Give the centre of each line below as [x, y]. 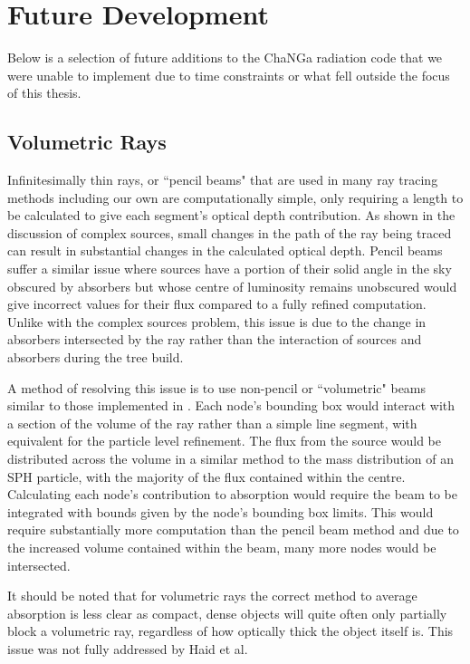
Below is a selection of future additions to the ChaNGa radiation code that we [225, 58]
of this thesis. [44, 93]
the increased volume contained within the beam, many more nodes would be [222, 547]
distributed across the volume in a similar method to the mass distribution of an [231, 459]
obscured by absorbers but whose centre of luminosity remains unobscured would [232, 286]
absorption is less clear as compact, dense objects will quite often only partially [227, 613]
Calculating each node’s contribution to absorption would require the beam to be [232, 494]
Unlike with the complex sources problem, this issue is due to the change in [217, 321]
